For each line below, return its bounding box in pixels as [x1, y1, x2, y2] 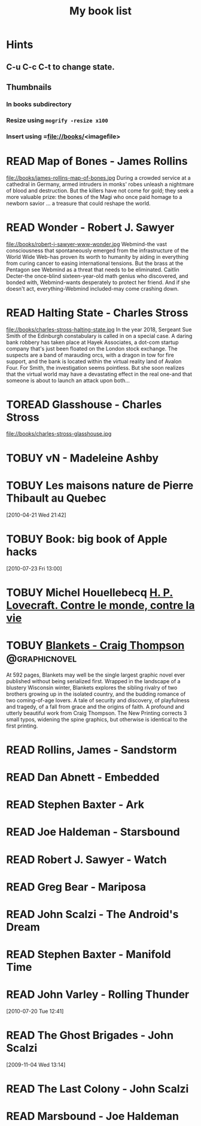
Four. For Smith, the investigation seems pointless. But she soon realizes [6, 364, 185, 371]
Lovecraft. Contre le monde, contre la [6, 598, 195, 612]
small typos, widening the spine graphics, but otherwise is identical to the [6, 716, 188, 723]
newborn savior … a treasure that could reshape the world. [6, 200, 151, 207]
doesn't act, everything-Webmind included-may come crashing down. [6, 285, 179, 292]
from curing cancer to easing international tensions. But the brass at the [6, 259, 184, 267]
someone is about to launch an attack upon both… [6, 376, 130, 384]
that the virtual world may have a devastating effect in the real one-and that [6, 370, 193, 378]
